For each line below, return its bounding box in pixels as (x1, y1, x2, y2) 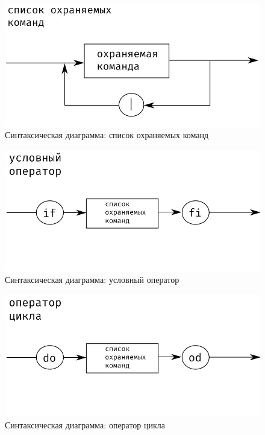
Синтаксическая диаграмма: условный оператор (5, 273, 179, 286)
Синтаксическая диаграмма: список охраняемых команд (5, 129, 209, 141)
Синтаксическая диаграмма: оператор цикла (5, 418, 166, 431)
